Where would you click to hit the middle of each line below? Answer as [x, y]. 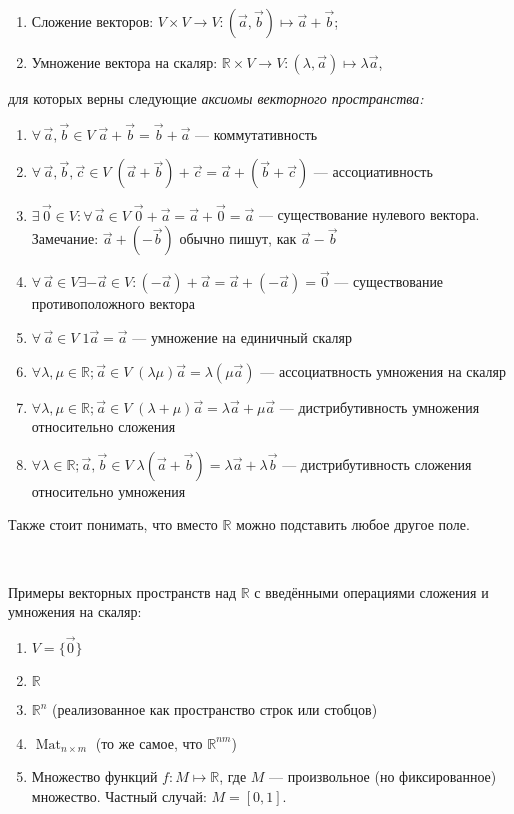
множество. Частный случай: [119, 795]
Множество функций [94, 776]
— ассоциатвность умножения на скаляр [383, 370]
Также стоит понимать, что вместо [113, 524]
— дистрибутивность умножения [379, 406]
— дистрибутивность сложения [377, 463]
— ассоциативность [373, 171]
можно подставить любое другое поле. [353, 524]
